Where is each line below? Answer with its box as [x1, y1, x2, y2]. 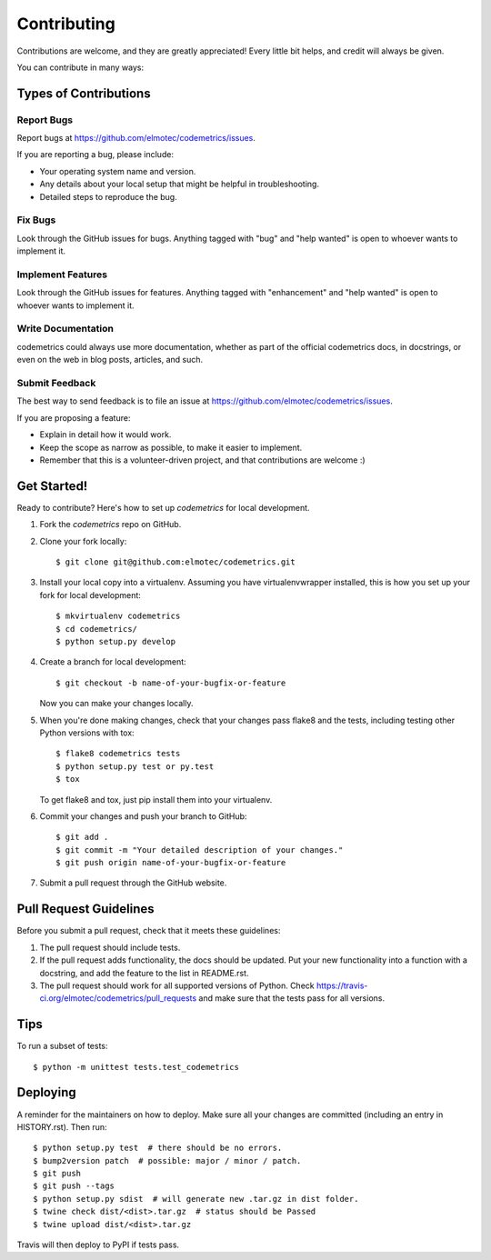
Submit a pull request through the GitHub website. [39, 877, 227, 888]
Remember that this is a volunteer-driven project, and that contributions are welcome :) [39, 455, 366, 465]
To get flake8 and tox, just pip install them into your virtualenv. [39, 794, 273, 805]
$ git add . [55, 832, 109, 843]
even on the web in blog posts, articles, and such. [16, 355, 204, 365]
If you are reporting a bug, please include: [16, 149, 175, 160]
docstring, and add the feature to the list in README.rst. [39, 967, 249, 978]
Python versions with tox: [39, 727, 135, 738]
